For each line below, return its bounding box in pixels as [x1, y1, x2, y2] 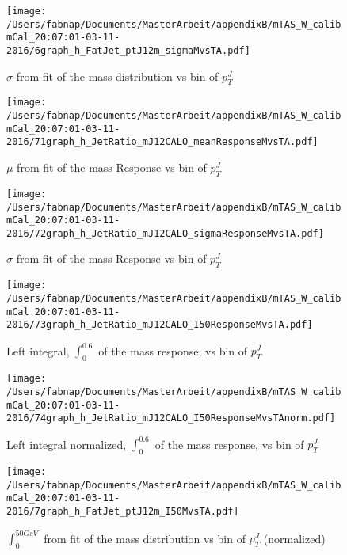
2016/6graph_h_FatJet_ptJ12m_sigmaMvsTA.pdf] [6, 44, 250, 56]
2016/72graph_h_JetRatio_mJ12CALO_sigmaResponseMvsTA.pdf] [6, 227, 324, 239]
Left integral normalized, [6, 435, 127, 452]
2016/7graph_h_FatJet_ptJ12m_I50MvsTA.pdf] [6, 506, 239, 518]
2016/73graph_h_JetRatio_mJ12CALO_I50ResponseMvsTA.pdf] [6, 319, 313, 331]
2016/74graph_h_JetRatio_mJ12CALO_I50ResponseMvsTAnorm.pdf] [6, 412, 336, 424]
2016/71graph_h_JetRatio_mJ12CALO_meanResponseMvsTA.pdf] [6, 136, 318, 148]
